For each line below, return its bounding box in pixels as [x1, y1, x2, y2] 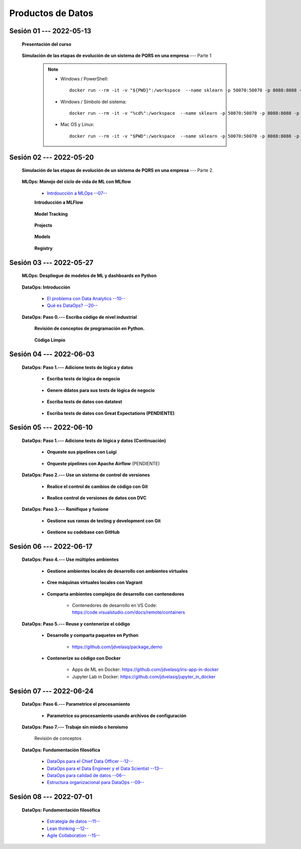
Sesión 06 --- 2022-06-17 [9, 542, 93, 551]
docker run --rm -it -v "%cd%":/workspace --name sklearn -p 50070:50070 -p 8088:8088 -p [69, 110, 299, 116]
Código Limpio [34, 337, 65, 343]
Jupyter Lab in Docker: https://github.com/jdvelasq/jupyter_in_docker [72, 673, 216, 680]
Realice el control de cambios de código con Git [47, 483, 148, 489]
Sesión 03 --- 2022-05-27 [9, 258, 94, 267]
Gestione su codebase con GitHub [47, 529, 120, 535]
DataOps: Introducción [22, 284, 70, 290]
